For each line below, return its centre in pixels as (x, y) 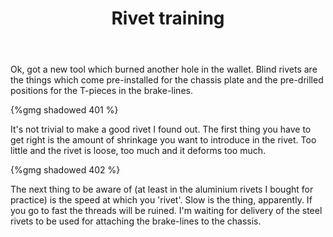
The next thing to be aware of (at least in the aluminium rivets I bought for (162, 189)
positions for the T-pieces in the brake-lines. (101, 91)
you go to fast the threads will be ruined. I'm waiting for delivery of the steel (166, 211)
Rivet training (168, 18)
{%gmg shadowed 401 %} (64, 110)
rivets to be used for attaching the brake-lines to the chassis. (136, 221)
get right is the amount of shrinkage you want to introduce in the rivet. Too (163, 140)
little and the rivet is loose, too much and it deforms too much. (138, 151)
